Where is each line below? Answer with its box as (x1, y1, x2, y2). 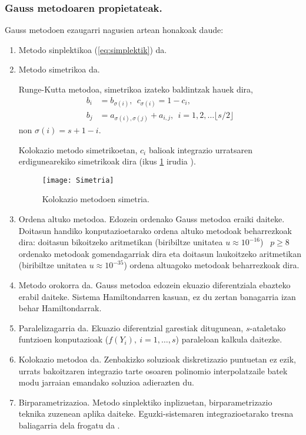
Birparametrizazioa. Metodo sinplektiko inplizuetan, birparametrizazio (18, 396, 272, 408)
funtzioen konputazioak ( (18, 333, 109, 345)
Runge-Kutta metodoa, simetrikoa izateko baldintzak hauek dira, (18, 83, 253, 95)
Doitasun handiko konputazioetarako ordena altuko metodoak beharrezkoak (18, 224, 292, 236)
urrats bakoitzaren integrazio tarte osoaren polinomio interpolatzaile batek (18, 364, 288, 377)
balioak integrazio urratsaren (148, 143, 252, 156)
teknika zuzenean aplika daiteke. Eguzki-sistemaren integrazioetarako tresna (18, 407, 294, 420)
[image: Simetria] (42, 176, 114, 184)
